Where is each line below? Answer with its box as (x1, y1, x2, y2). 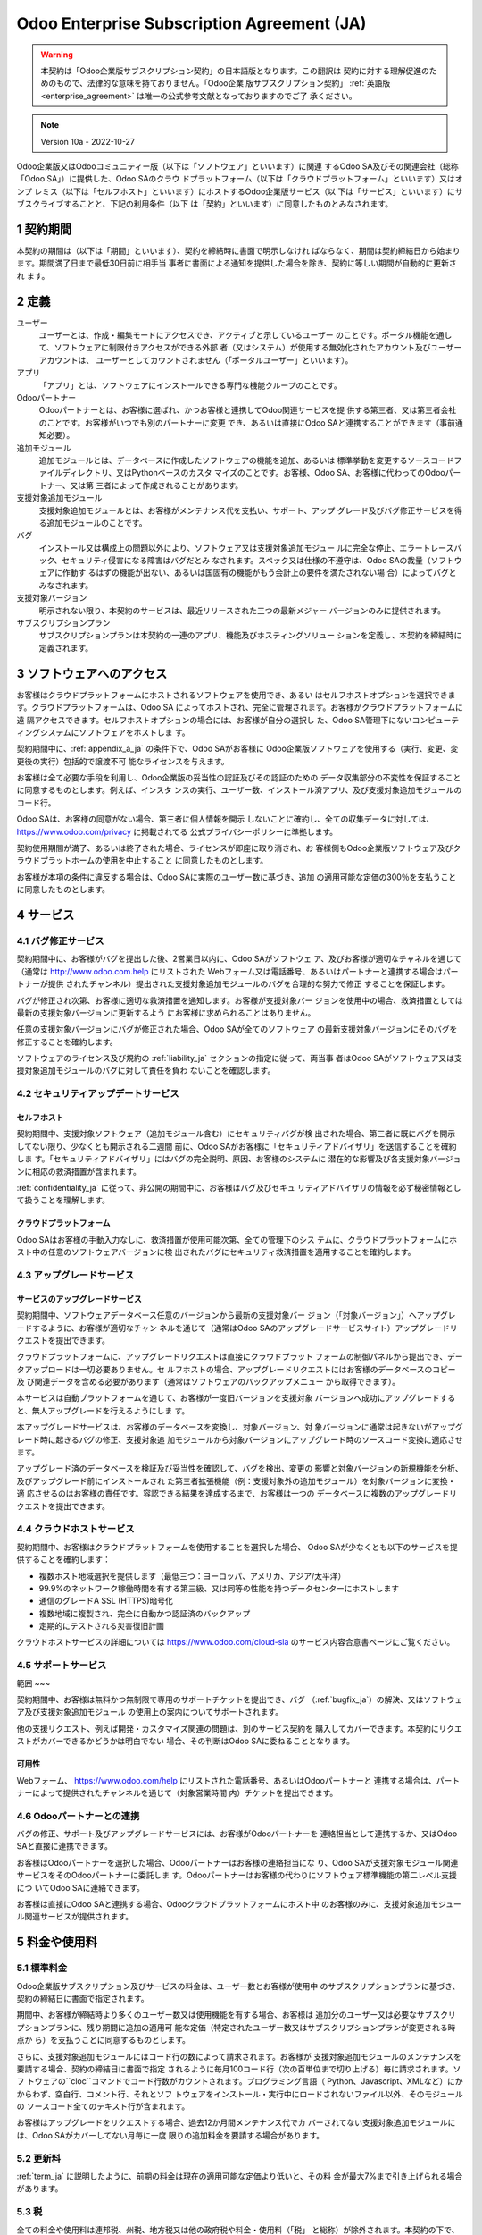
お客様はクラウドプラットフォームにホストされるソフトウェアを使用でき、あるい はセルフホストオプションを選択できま (16, 689, 456, 700)
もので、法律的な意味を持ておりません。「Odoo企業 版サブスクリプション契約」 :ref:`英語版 (55, 78, 391, 89)
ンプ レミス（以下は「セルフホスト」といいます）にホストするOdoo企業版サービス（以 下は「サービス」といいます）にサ (16, 186, 463, 197)
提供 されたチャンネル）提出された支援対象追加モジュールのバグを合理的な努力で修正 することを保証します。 (47, 979, 450, 990)
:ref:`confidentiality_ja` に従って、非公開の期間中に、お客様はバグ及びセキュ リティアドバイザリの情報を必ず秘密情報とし (16, 1182, 461, 1193)
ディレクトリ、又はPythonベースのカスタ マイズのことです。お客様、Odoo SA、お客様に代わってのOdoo (62, 468, 445, 478)
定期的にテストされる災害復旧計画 (38, 1621, 164, 1632)
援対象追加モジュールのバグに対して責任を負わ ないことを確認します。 (16, 1065, 276, 1076)
